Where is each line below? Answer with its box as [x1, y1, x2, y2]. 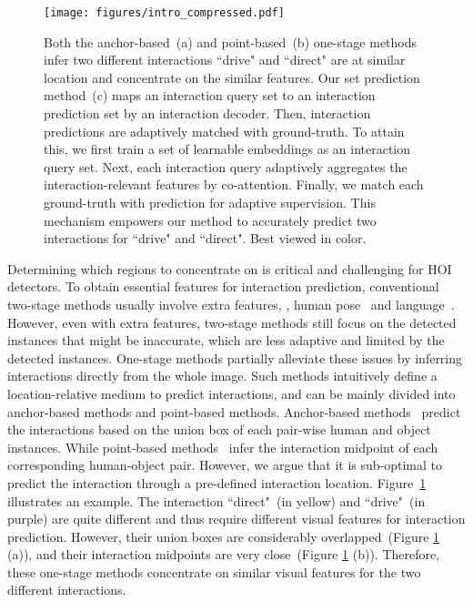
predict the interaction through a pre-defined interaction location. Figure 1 [7, 473, 427, 492]
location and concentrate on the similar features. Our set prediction [44, 67, 420, 87]
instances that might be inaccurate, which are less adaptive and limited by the [7, 331, 445, 350]
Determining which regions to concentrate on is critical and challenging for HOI [7, 259, 452, 278]
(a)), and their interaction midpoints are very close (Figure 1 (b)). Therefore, [7, 545, 440, 564]
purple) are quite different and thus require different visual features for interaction [7, 509, 466, 528]
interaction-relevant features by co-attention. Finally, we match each [44, 175, 424, 194]
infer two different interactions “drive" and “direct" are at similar [44, 50, 406, 69]
